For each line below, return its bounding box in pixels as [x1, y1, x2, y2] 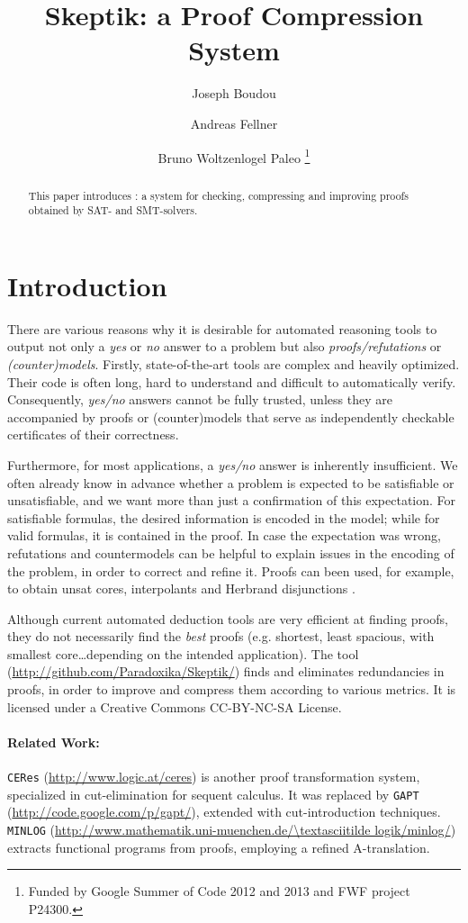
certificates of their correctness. [7, 425, 179, 444]
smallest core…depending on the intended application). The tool [7, 644, 359, 663]
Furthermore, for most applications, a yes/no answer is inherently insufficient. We [7, 455, 458, 474]
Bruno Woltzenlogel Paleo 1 [157, 145, 310, 167]
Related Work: [7, 732, 100, 751]
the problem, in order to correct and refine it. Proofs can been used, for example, [7, 561, 454, 580]
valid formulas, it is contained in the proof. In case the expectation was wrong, [7, 526, 441, 545]
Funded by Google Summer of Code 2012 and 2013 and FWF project [28, 882, 410, 900]
